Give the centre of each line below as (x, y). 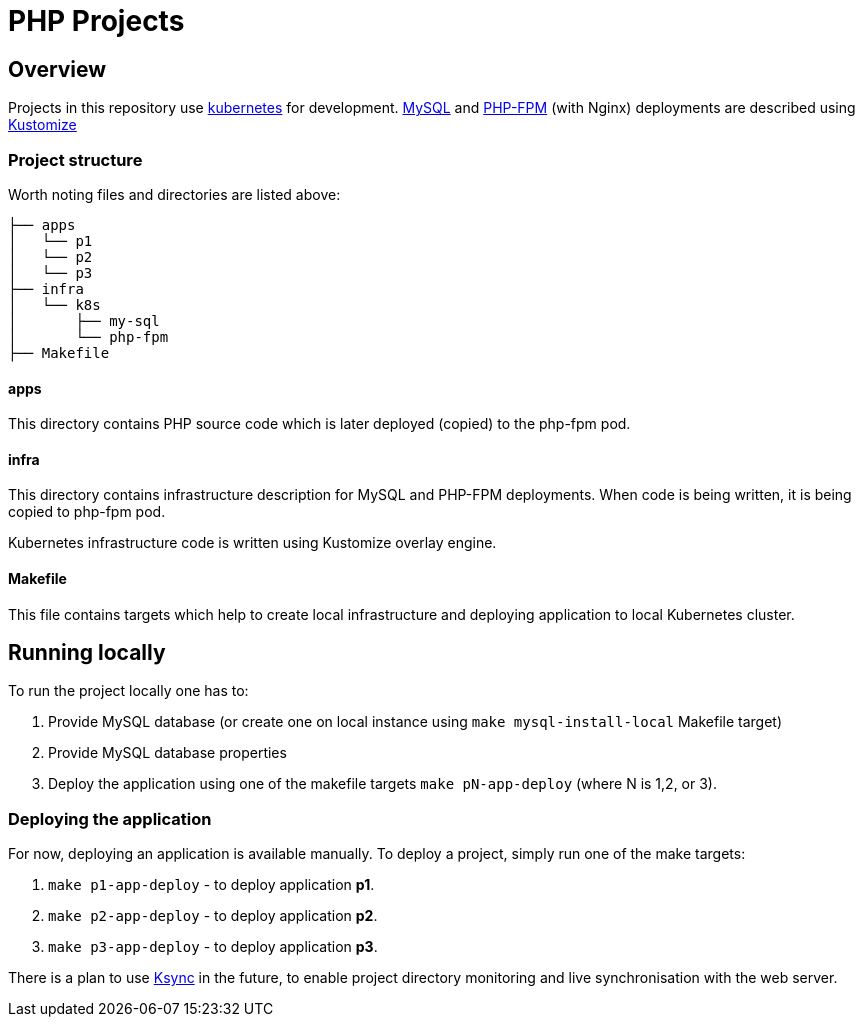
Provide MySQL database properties (167, 753)
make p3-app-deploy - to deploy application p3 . (213, 947)
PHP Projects (96, 21)
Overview (57, 69)
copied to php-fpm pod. (87, 512)
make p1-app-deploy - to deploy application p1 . (211, 885)
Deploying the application (110, 818)
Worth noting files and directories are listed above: (174, 194)
